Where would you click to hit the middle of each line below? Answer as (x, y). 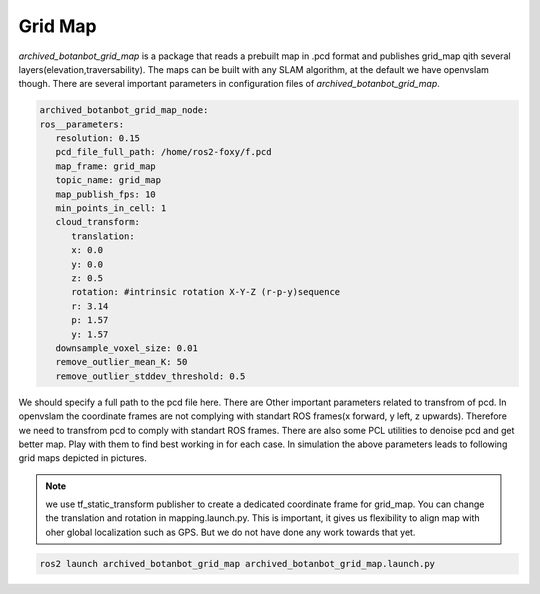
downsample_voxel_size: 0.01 (127, 348)
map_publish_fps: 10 (106, 194)
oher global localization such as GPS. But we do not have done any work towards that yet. (230, 532)
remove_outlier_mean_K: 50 (121, 362)
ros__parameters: (82, 124)
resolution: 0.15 (97, 138)
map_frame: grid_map (106, 166)
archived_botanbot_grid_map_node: (124, 110)
